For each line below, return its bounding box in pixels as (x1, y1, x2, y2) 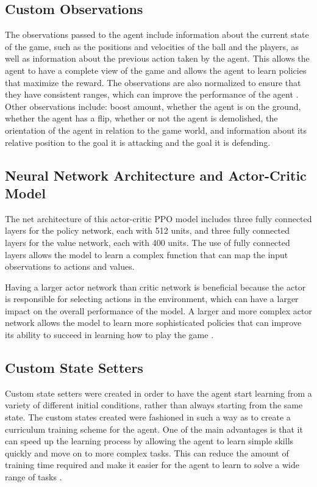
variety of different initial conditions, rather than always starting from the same (5, 399, 303, 411)
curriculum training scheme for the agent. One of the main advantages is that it (5, 422, 303, 435)
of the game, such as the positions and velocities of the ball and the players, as (5, 40, 299, 52)
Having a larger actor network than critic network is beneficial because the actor (5, 280, 306, 293)
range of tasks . (5, 471, 62, 483)
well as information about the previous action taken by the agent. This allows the (5, 52, 310, 65)
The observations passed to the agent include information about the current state (5, 28, 309, 41)
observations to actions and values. (5, 260, 135, 273)
